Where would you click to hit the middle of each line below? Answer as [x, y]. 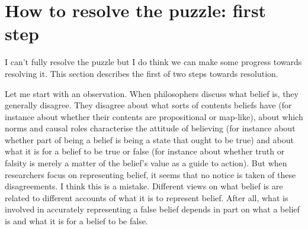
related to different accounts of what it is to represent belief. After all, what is [147, 197]
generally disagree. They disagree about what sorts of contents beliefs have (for [148, 105]
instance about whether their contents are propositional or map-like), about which [154, 116]
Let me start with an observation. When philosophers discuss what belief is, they [152, 93]
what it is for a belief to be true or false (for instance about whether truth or [145, 151]
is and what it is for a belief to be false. [76, 221]
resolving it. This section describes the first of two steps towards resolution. [142, 73]
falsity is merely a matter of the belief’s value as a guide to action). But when [146, 163]
